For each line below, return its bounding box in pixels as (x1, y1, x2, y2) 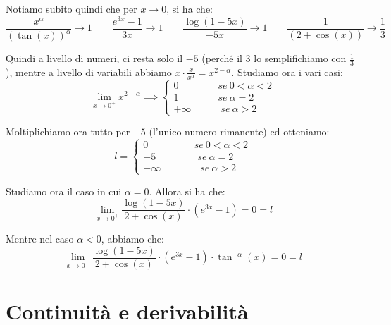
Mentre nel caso (6, 231, 74, 246)
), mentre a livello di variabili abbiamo (6, 64, 172, 79)
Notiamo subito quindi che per (6, 1, 137, 16)
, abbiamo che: (101, 231, 164, 246)
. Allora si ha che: (149, 183, 225, 198)
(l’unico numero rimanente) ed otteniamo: (149, 124, 330, 139)
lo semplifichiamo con (254, 51, 347, 66)
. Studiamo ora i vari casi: (231, 64, 343, 79)
